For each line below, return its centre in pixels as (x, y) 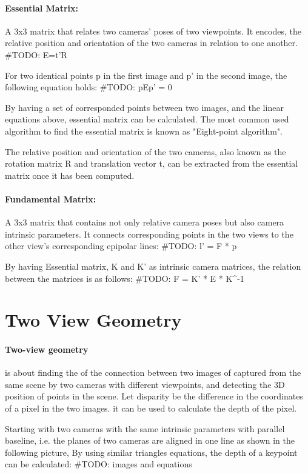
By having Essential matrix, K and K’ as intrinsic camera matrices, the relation (153, 266)
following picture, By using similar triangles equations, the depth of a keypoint (151, 452)
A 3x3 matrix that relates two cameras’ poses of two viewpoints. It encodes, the (153, 31)
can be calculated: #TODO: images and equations (99, 464)
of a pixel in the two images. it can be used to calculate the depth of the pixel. (151, 408)
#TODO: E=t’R (36, 54)
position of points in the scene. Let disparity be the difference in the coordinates (154, 396)
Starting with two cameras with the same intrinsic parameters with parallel (145, 428)
